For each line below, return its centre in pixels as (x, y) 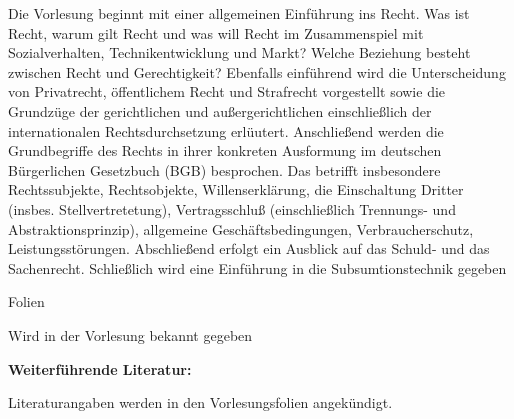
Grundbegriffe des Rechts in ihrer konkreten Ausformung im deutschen (225, 150)
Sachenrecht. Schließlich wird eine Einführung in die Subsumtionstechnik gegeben (257, 267)
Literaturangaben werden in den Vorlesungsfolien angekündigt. (200, 402)
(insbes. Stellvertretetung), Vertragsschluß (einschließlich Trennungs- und (232, 208)
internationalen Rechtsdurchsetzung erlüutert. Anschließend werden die (226, 130)
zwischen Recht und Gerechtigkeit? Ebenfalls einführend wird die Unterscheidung (257, 71)
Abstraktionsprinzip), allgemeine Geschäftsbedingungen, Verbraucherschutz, (241, 228)
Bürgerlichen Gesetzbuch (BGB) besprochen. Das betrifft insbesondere (224, 169)
